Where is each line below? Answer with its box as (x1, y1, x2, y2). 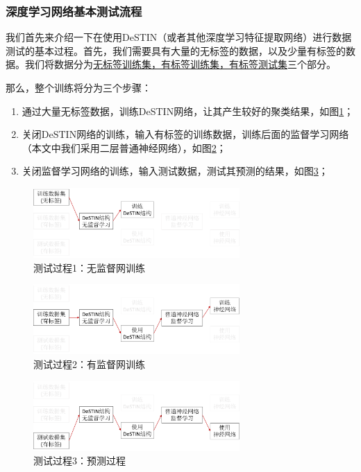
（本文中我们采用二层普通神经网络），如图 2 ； (22, 140, 226, 155)
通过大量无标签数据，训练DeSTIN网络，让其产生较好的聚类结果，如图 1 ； (22, 103, 354, 118)
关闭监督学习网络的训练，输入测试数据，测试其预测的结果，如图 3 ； (22, 164, 328, 178)
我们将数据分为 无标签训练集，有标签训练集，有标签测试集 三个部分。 (24, 57, 336, 71)
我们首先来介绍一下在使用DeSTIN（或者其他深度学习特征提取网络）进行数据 (6, 30, 352, 44)
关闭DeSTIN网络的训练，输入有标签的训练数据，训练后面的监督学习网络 (22, 127, 349, 141)
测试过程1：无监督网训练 (33, 260, 145, 274)
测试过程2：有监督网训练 (33, 357, 145, 372)
